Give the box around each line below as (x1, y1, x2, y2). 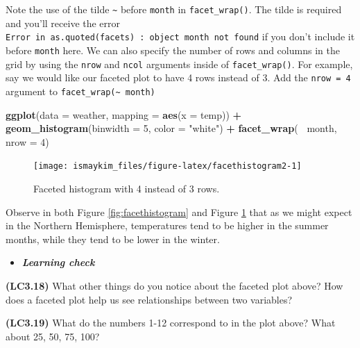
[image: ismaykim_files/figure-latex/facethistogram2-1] (33, 161, 302, 172)
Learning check (22, 255, 95, 270)
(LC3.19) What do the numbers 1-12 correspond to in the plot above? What (6, 315, 336, 330)
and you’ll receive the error (6, 15, 121, 30)
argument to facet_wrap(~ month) (6, 83, 155, 98)
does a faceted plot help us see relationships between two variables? (6, 292, 293, 306)
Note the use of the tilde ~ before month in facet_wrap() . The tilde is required (6, 2, 342, 16)
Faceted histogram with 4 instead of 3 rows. (33, 181, 220, 195)
